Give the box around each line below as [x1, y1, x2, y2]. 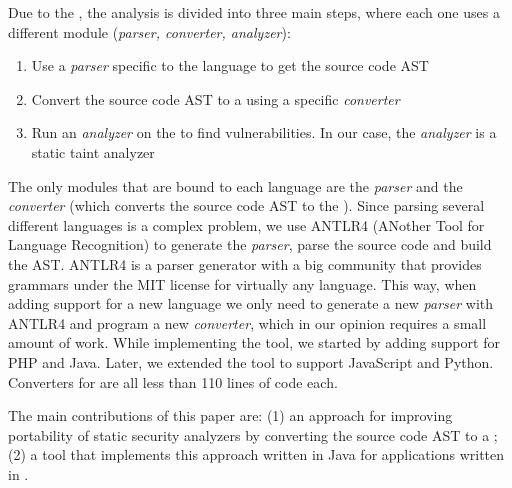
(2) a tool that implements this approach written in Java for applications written [8, 444, 505, 465]
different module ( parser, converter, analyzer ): [8, 21, 291, 42]
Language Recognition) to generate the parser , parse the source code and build [8, 234, 492, 255]
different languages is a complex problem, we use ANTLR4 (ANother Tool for [8, 214, 485, 235]
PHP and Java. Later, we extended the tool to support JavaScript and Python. [8, 351, 494, 372]
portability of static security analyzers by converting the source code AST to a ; [8, 424, 498, 445]
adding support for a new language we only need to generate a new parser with [8, 293, 494, 314]
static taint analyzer [31, 141, 155, 162]
